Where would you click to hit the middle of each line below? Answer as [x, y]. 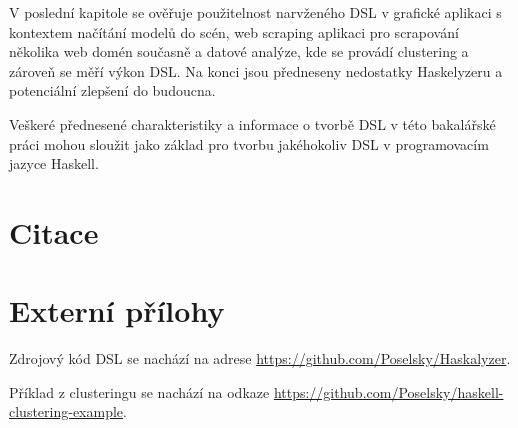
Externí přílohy [117, 310]
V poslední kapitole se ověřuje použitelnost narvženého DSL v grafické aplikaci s [255, 12]
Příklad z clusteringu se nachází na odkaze [139, 391]
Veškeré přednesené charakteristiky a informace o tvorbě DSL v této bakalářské [252, 123]
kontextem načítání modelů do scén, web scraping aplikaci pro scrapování [234, 31]
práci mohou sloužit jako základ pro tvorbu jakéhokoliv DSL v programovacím [249, 143]
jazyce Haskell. [54, 163]
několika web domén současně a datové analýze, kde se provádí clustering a [239, 51]
